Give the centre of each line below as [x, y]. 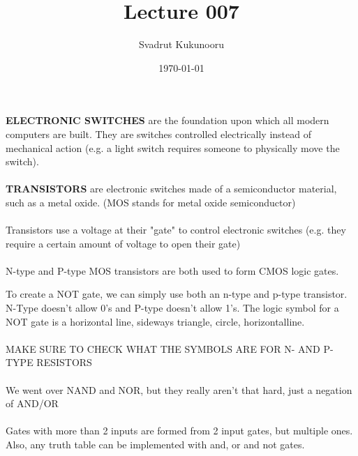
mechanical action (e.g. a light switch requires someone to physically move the [173, 147]
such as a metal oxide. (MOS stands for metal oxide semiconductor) [151, 202]
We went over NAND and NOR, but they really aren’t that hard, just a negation [179, 389]
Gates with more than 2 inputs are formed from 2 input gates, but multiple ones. [179, 431]
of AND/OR [32, 403]
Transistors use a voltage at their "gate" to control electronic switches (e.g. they [176, 230]
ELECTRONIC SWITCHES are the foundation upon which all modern [167, 120]
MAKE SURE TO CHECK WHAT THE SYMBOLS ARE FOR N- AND [163, 348]
